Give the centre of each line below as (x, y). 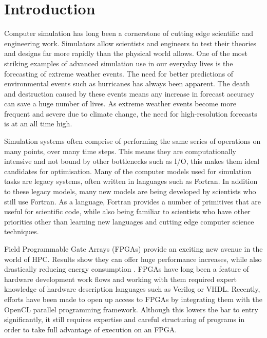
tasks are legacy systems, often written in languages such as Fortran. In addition (131, 181)
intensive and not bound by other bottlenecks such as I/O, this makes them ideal (132, 161)
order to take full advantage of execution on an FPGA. (91, 329)
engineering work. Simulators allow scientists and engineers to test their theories (130, 43)
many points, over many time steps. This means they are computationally (120, 151)
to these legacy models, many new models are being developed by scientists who (130, 191)
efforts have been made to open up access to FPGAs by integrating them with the (133, 299)
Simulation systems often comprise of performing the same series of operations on (132, 141)
